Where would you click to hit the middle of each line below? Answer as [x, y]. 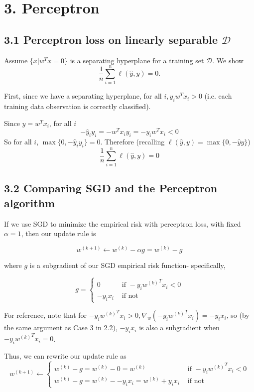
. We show [228, 60]
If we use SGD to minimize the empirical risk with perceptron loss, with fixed [123, 223]
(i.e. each [218, 96]
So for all [18, 142]
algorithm [30, 202]
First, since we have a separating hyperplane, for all [83, 96]
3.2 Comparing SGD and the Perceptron [111, 188]
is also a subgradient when [179, 327]
